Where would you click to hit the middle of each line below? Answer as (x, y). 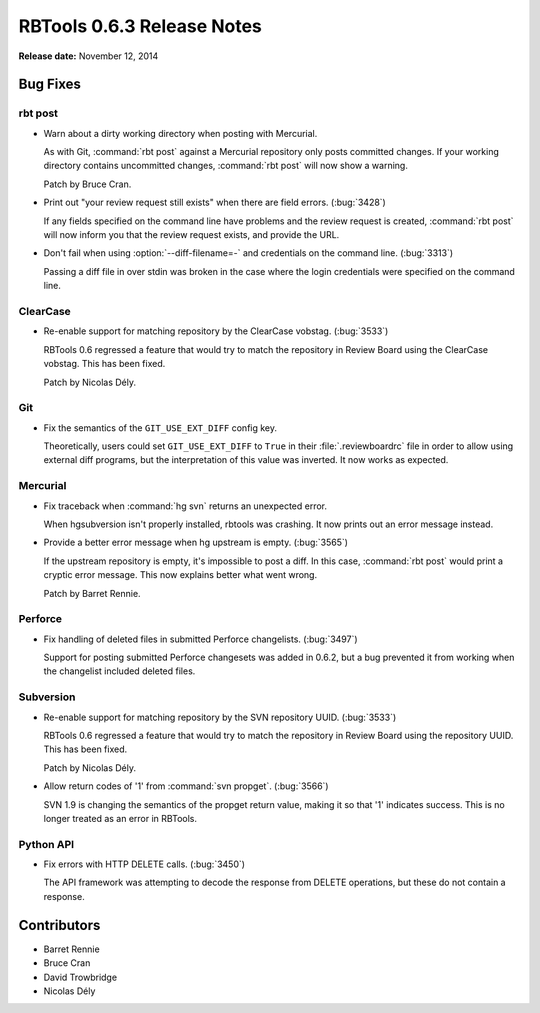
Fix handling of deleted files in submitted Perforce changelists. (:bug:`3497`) (201, 639)
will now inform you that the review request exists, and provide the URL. (191, 235)
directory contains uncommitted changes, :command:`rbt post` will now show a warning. (226, 166)
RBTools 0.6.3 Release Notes (140, 26)
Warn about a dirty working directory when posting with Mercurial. (180, 133)
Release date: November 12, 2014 (88, 56)
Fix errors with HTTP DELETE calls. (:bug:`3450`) (144, 864)
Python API (46, 844)
